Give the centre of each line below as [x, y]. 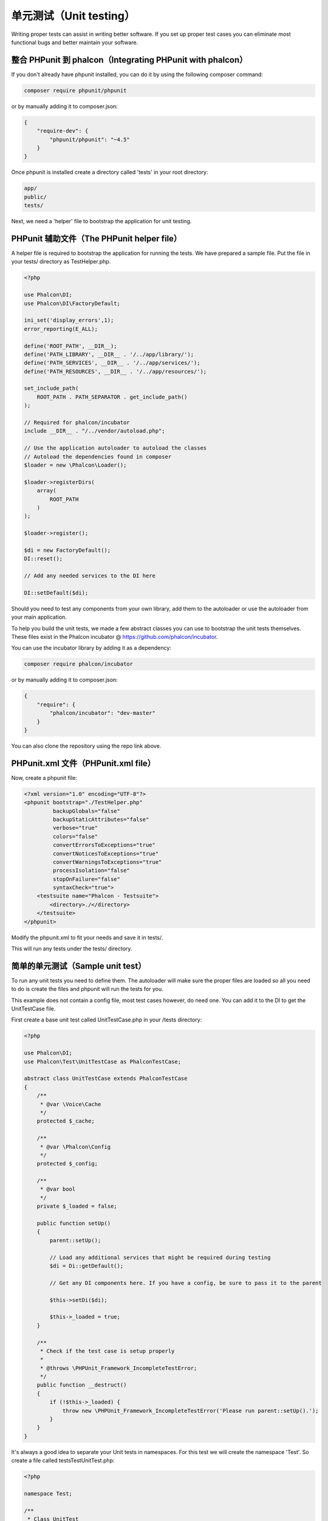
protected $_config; [67, 1164]
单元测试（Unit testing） [73, 16]
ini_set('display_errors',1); [69, 320]
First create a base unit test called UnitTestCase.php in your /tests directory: [107, 1020]
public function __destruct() [82, 1385]
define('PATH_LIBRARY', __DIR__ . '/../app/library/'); [109, 354]
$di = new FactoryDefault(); [67, 550]
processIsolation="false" [91, 871]
